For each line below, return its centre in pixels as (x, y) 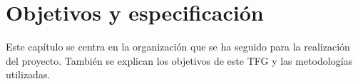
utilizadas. (28, 74)
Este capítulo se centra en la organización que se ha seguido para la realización (178, 47)
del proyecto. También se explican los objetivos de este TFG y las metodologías (179, 60)
